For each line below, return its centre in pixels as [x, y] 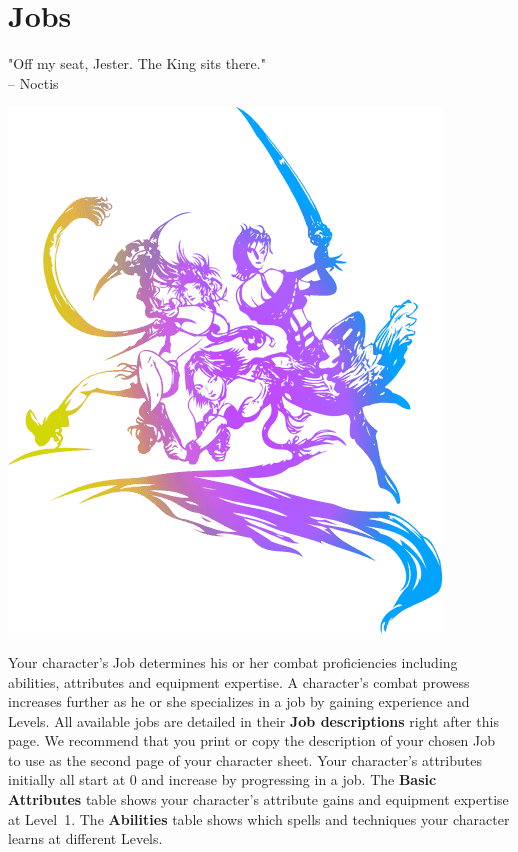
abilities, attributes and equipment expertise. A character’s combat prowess [239, 681]
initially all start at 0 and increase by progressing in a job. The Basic [222, 779]
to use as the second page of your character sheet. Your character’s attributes [245, 759]
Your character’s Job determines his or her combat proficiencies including [233, 661]
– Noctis [33, 82]
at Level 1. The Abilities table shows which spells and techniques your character [259, 818]
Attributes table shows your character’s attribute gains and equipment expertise [258, 799]
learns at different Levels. [85, 838]
